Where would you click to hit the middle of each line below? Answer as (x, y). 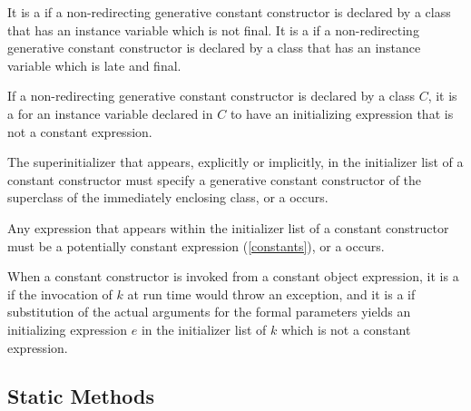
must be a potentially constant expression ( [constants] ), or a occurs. (196, 245)
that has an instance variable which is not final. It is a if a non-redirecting (213, 29)
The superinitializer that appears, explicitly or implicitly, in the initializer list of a (235, 162)
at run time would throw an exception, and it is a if (271, 294)
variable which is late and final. (94, 65)
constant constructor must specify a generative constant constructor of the (215, 179)
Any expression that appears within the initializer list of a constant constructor (228, 227)
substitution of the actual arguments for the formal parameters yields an (209, 312)
